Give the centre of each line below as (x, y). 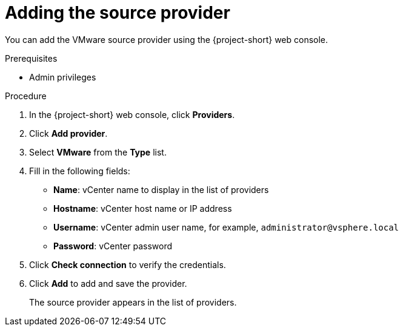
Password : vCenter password (113, 246)
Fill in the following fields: (80, 171)
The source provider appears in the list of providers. (133, 302)
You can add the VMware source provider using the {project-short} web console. (167, 39)
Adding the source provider (118, 13)
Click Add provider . (68, 133)
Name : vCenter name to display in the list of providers (161, 189)
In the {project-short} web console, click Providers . (132, 114)
